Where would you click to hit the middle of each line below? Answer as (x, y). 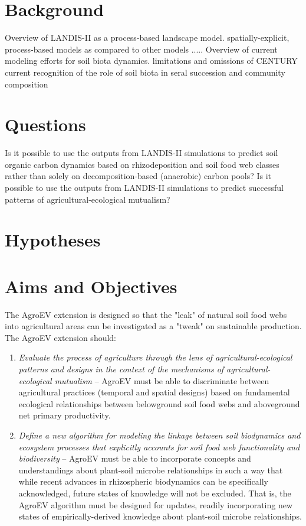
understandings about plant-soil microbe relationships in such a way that (151, 470)
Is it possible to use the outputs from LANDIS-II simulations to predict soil (142, 153)
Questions (45, 124)
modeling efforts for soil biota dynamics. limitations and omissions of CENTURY (151, 61)
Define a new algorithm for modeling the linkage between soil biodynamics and (159, 435)
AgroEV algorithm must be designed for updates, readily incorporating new (156, 504)
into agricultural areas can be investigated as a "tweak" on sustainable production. (153, 326)
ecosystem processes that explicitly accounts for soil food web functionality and (159, 447)
